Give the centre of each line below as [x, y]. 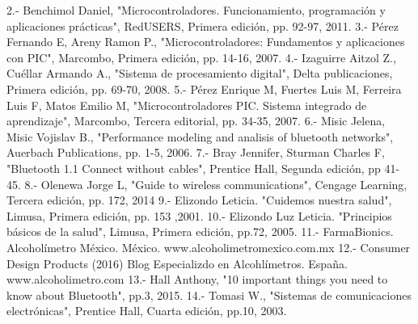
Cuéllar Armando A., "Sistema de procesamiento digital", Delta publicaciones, [200, 73]
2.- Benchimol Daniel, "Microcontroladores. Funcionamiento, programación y [196, 10]
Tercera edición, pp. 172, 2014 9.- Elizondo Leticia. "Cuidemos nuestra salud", [199, 200]
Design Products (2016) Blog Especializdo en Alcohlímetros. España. [177, 263]
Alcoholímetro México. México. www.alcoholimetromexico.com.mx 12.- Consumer [209, 247]
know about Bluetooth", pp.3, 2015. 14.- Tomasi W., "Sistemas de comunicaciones [209, 295]
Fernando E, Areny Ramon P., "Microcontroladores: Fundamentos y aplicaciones [206, 42]
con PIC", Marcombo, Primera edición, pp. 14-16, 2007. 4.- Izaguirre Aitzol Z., [201, 57]
